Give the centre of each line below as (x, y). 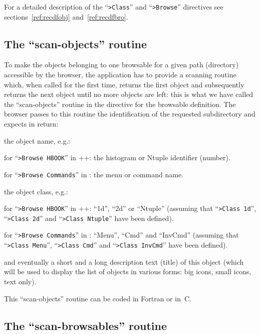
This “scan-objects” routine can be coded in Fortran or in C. (98, 298)
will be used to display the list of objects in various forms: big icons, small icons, (128, 271)
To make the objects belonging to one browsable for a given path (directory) (121, 65)
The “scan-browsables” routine (86, 325)
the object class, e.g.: (36, 191)
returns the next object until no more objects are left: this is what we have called (129, 94)
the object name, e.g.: (37, 140)
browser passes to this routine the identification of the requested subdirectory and (130, 114)
